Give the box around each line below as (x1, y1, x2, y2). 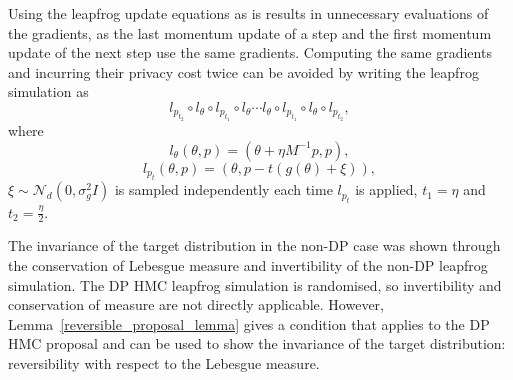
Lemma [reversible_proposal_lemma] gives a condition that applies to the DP (8, 313, 490, 334)
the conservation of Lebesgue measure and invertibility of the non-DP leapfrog (8, 254, 488, 275)
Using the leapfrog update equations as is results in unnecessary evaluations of (8, 3, 489, 23)
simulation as (8, 81, 89, 102)
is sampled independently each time (114, 179, 333, 200)
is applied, (355, 179, 418, 200)
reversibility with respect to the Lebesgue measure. (8, 352, 320, 373)
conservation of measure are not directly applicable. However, (8, 294, 384, 315)
